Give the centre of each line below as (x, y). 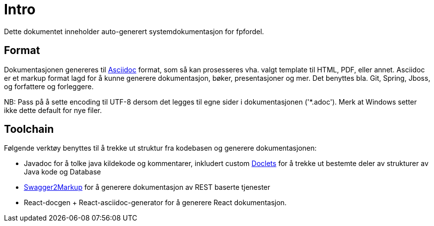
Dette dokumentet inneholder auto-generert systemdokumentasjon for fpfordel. (134, 31)
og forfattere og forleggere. (49, 86)
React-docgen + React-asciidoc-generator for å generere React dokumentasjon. (155, 203)
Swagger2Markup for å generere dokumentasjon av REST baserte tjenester (147, 187)
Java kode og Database (63, 172)
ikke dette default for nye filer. (53, 110)
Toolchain (29, 129)
